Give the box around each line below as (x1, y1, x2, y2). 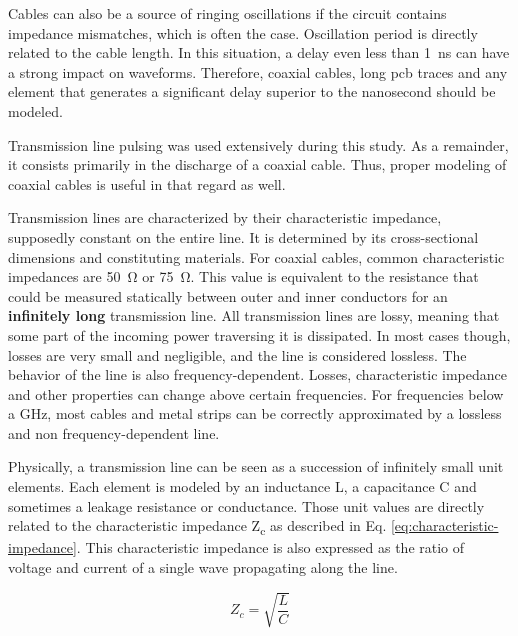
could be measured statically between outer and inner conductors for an (8, 285, 448, 306)
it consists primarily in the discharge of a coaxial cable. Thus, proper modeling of (8, 154, 507, 175)
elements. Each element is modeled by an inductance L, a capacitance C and (8, 476, 477, 497)
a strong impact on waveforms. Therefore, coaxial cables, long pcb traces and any (8, 61, 508, 82)
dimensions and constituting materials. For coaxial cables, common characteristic (8, 246, 505, 267)
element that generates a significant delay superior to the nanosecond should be (8, 81, 496, 102)
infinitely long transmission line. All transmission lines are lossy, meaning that (8, 305, 500, 326)
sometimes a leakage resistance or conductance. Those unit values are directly (8, 495, 485, 516)
